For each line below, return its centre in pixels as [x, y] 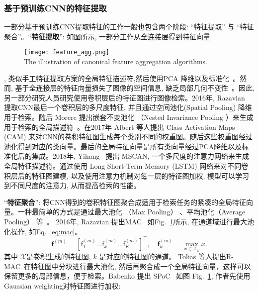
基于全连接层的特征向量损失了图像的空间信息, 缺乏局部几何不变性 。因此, [135, 88]
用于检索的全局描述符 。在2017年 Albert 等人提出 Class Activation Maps [120, 127]
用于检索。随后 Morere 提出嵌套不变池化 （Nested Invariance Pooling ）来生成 [129, 117]
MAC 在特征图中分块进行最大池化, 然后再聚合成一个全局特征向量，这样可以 [128, 266]
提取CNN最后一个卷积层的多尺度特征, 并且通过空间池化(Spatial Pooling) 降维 [128, 107]
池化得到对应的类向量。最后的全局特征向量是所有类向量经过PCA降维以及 [123, 146]
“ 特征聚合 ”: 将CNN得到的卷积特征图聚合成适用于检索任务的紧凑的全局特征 [125, 202]
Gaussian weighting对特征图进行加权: [62, 286]
